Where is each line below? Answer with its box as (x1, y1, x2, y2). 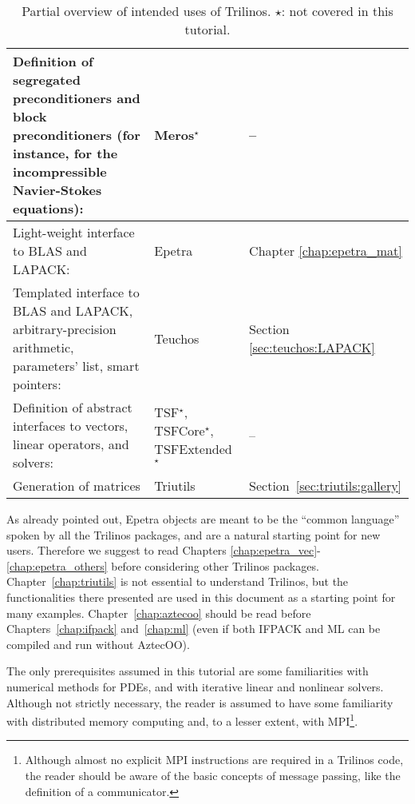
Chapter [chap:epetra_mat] (249, 241, 402, 260)
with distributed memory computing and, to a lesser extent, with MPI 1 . (6, 710, 358, 729)
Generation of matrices (13, 476, 140, 495)
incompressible (13, 162, 107, 181)
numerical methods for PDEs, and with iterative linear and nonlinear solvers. (6, 678, 384, 695)
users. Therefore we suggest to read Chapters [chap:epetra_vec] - (6, 542, 321, 559)
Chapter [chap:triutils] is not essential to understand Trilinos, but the (6, 573, 349, 590)
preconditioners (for (13, 125, 140, 144)
